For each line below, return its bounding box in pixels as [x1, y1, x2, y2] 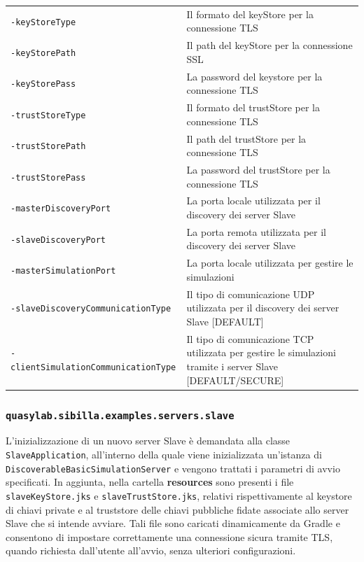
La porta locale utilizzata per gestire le [186, 255, 353, 270]
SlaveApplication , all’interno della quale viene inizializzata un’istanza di [6, 447, 322, 461]
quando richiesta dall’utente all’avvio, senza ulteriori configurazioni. [6, 543, 296, 558]
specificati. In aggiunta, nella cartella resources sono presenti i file [6, 475, 294, 489]
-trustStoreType [10, 110, 86, 120]
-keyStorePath [10, 48, 76, 58]
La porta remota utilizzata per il [186, 224, 326, 239]
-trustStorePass [10, 172, 86, 183]
